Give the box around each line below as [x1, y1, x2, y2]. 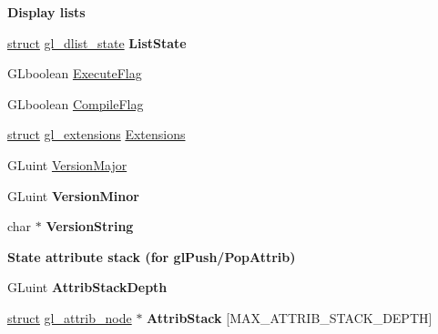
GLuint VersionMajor [7, 155, 127, 174]
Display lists [7, 3, 86, 21]
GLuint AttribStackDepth [7, 278, 168, 297]
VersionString [46, 217, 134, 236]
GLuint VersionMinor [7, 186, 139, 205]
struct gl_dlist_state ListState [7, 33, 187, 52]
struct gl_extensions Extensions [7, 125, 186, 144]
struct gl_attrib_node [7, 308, 132, 327]
